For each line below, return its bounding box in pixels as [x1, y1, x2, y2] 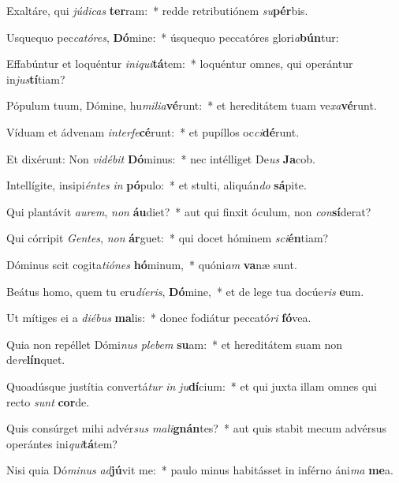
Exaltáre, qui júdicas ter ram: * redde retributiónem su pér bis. [6, 2, 308, 18]
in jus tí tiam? [6, 70, 65, 87]
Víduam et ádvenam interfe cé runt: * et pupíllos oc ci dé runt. [6, 123, 300, 140]
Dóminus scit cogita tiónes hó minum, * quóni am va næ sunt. [6, 256, 297, 272]
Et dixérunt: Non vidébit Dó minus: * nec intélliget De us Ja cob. [6, 150, 315, 167]
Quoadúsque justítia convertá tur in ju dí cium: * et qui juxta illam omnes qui [6, 377, 377, 394]
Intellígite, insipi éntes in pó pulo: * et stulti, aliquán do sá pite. [6, 177, 307, 193]
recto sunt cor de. [6, 393, 90, 410]
